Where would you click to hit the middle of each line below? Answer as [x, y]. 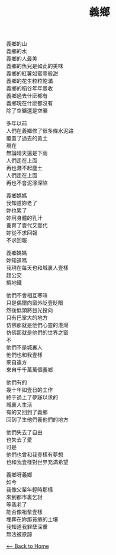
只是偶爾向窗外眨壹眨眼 [35, 303]
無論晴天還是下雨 [27, 153]
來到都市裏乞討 [24, 497]
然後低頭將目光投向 [30, 310]
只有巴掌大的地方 [27, 318]
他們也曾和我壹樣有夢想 [35, 455]
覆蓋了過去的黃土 [27, 138]
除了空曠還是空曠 [27, 111]
